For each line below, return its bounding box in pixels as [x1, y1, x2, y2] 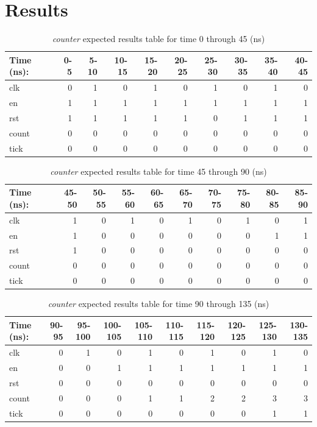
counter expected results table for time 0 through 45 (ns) [52, 32, 265, 45]
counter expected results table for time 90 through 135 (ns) [48, 297, 269, 310]
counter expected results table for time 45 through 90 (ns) [50, 164, 267, 177]
